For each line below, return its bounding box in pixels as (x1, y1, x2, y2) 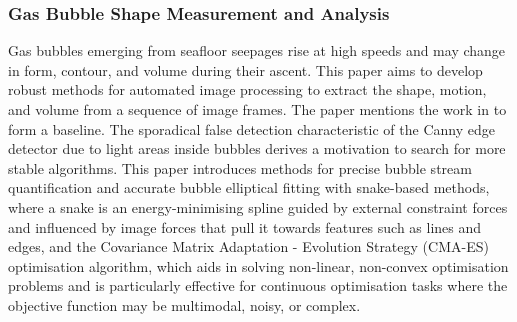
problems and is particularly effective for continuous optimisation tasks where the (8, 275, 508, 296)
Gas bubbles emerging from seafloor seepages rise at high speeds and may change (8, 40, 506, 61)
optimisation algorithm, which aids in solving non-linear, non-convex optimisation (8, 255, 509, 276)
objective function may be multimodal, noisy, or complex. (8, 294, 361, 315)
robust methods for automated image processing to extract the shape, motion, (8, 79, 487, 100)
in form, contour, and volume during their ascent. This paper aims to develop (8, 59, 483, 80)
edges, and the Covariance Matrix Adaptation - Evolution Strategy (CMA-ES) (8, 236, 489, 257)
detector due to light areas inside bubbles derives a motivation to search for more (8, 138, 506, 159)
